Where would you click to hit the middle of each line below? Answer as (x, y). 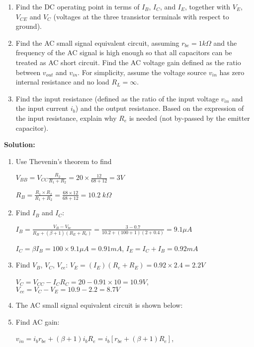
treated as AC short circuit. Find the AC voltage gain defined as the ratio (128, 62)
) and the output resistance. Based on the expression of (160, 108)
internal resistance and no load (62, 82)
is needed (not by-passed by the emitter (189, 118)
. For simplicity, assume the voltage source (142, 72)
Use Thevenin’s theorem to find (64, 161)
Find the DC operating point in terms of (78, 6)
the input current (42, 108)
